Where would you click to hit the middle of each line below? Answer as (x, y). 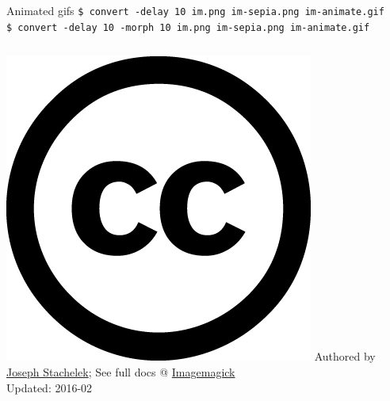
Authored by (345, 356)
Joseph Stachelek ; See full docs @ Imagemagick (121, 371)
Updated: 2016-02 (50, 387)
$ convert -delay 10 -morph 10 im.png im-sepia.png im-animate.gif (188, 27)
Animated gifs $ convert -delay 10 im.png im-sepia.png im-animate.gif (195, 10)
